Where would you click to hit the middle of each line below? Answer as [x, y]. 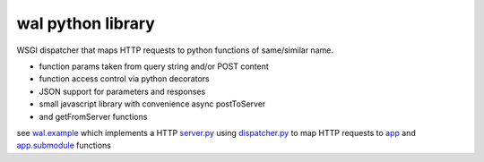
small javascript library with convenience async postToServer [152, 104]
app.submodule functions [64, 145]
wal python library [86, 23]
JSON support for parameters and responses [122, 91]
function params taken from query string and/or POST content [154, 66]
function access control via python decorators [124, 79]
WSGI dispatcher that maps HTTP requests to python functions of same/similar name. [175, 50]
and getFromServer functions [93, 116]
